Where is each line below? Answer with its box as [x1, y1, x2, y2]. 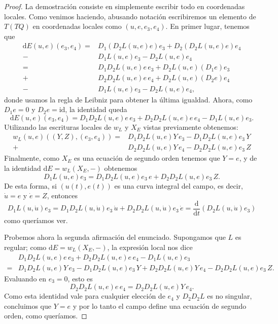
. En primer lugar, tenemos [165, 21, 250, 31]
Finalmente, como [4, 153, 60, 163]
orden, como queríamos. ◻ [4, 310, 87, 321]
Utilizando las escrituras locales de [4, 121, 112, 132]
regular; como [4, 242, 47, 252]
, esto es [67, 273, 93, 283]
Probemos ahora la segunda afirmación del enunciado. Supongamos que [4, 232, 226, 242]
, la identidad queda [65, 104, 127, 115]
